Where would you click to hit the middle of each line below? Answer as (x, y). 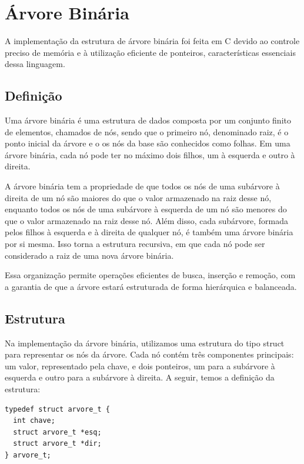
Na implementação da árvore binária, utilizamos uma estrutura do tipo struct (145, 343)
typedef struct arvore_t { (57, 409)
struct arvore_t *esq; (57, 432)
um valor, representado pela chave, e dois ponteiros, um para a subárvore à (140, 365)
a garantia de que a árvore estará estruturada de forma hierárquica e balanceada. (151, 286)
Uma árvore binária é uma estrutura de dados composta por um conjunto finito (148, 120)
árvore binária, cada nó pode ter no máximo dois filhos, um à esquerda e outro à (150, 154)
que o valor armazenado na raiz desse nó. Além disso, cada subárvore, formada (147, 220)
